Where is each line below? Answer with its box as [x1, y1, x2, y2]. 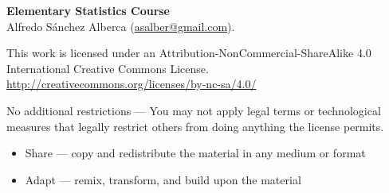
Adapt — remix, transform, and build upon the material [25, 171, 301, 187]
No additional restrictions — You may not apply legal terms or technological [6, 102, 381, 118]
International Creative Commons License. [6, 60, 209, 76]
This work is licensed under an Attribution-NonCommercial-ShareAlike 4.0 [6, 44, 371, 61]
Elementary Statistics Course [6, 2, 171, 18]
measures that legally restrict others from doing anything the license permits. [6, 118, 384, 134]
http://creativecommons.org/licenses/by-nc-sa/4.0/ [6, 75, 257, 92]
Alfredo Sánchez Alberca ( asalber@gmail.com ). [6, 17, 235, 34]
